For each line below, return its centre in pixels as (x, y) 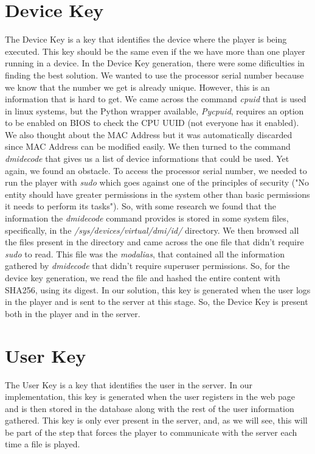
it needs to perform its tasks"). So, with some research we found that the (141, 206)
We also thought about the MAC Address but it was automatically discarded (149, 134)
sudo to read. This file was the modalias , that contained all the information (145, 253)
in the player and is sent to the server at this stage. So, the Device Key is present (157, 302)
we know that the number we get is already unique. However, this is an (137, 87)
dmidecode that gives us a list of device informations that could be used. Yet (147, 159)
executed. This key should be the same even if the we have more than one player (155, 51)
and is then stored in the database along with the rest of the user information (150, 408)
